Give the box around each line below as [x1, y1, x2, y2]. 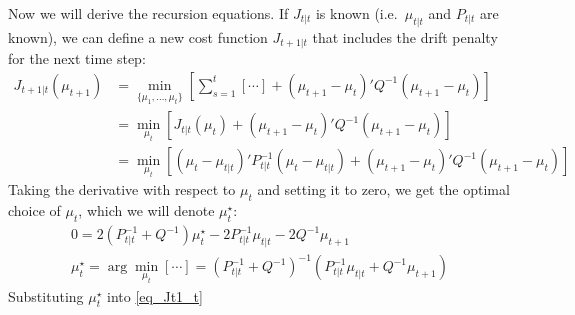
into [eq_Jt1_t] [107, 285, 203, 306]
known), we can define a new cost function [8, 26, 268, 47]
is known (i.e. [315, 3, 398, 23]
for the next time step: [8, 48, 146, 69]
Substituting [8, 285, 84, 306]
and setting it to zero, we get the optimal [257, 179, 510, 200]
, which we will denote [78, 200, 215, 221]
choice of [8, 200, 61, 221]
